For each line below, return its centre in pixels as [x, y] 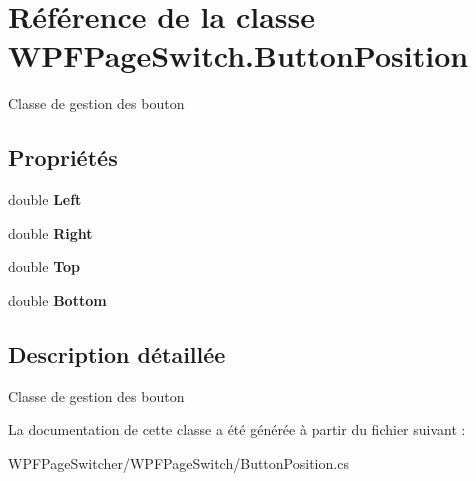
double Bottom [57, 299]
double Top [44, 266]
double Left [45, 199]
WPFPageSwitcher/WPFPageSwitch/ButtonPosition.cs [178, 462]
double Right [50, 232]
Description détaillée [117, 353]
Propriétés [63, 157]
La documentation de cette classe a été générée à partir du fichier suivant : [237, 429]
